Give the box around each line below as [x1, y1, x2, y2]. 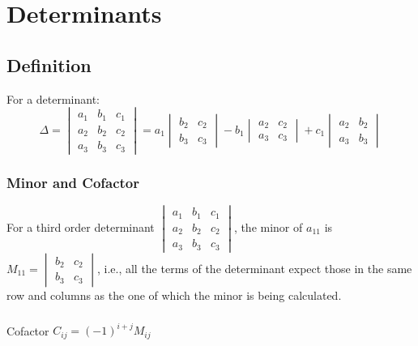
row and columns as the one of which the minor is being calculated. [6, 286, 342, 303]
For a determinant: [6, 90, 100, 107]
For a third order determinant [6, 218, 155, 235]
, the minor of [233, 218, 303, 235]
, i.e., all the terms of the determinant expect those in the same [96, 259, 412, 276]
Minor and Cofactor [6, 172, 140, 192]
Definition [6, 52, 92, 77]
